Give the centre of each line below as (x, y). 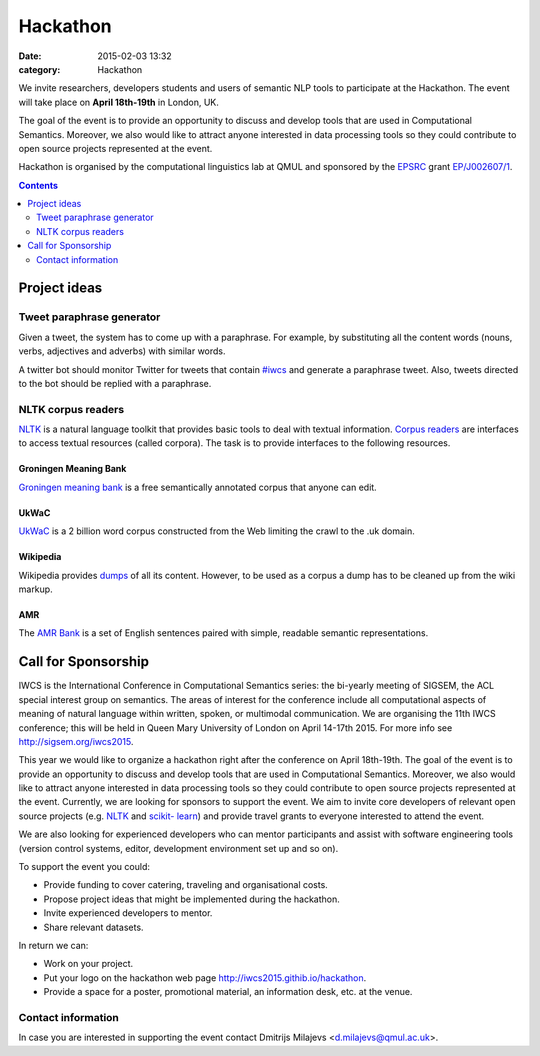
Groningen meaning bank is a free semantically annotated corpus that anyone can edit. (197, 487)
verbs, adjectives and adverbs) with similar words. (122, 351)
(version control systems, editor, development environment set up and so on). (178, 848)
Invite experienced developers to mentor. (128, 913)
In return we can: (53, 945)
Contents (38, 185)
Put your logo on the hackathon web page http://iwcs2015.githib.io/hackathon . (205, 977)
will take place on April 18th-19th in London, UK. (119, 102)
